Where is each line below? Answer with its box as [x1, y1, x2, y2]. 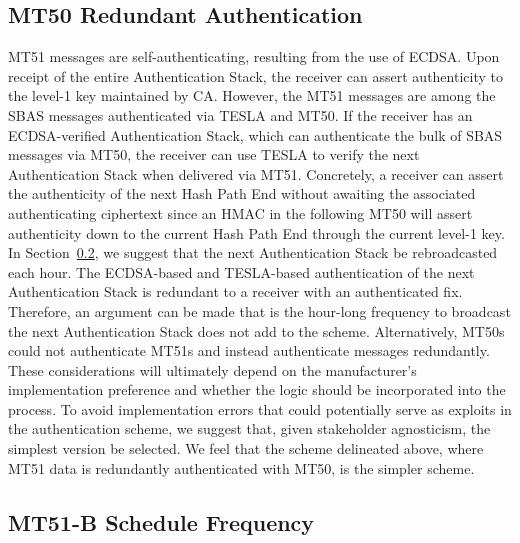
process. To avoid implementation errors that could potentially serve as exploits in [8, 398, 512, 419]
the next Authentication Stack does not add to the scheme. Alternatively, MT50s [8, 320, 505, 341]
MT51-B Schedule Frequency [8, 506, 315, 537]
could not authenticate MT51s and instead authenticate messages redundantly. [8, 340, 490, 361]
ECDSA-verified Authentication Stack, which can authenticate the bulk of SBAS [8, 124, 503, 145]
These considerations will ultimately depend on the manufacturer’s [8, 359, 417, 380]
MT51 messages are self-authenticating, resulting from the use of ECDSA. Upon [8, 46, 500, 67]
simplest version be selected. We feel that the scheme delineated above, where [8, 438, 484, 459]
